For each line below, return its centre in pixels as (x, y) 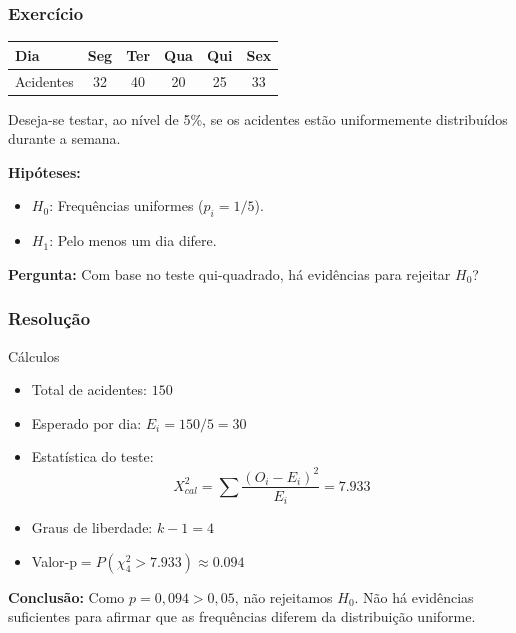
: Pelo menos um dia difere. (133, 240)
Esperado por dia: (86, 422)
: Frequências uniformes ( (126, 205)
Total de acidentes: (89, 389)
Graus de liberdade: (92, 527)
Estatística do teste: (92, 456)
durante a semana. (64, 138)
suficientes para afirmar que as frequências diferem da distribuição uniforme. (242, 616)
